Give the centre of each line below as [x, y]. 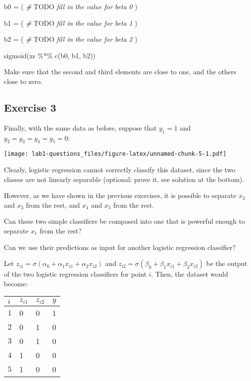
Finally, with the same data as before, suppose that [80, 127]
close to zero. [23, 81]
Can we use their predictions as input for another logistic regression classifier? [120, 247]
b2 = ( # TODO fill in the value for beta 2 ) [71, 39]
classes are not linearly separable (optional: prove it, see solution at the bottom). [124, 179]
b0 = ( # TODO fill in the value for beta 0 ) [71, 6]
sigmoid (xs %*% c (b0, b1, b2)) [50, 55]
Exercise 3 [30, 107]
